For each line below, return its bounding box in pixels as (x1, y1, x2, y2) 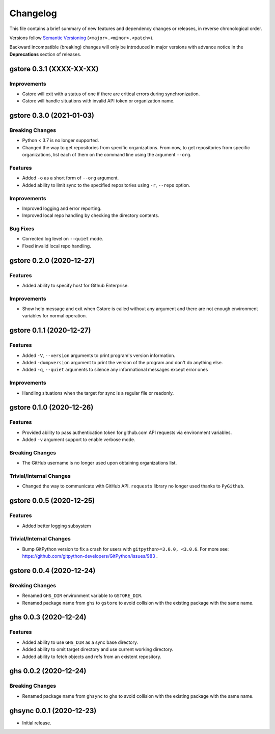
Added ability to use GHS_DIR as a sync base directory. (22, 639, 139, 645)
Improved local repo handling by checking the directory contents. (22, 212, 159, 219)
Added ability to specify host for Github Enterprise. (22, 282, 129, 288)
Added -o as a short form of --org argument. (22, 175, 119, 181)
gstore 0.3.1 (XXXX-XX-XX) (9, 64, 99, 73)
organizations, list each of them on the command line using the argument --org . (22, 152, 192, 158)
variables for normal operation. (22, 313, 87, 319)
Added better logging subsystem (22, 523, 91, 529)
